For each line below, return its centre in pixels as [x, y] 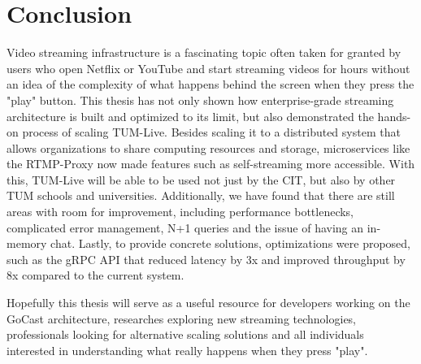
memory [27, 243]
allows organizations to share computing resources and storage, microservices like [208, 147]
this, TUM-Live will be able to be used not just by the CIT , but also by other [201, 179]
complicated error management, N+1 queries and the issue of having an [185, 227]
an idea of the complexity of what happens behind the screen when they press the [210, 84]
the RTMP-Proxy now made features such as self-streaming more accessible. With [211, 164]
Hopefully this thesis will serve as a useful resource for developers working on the [208, 303]
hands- [394, 116]
